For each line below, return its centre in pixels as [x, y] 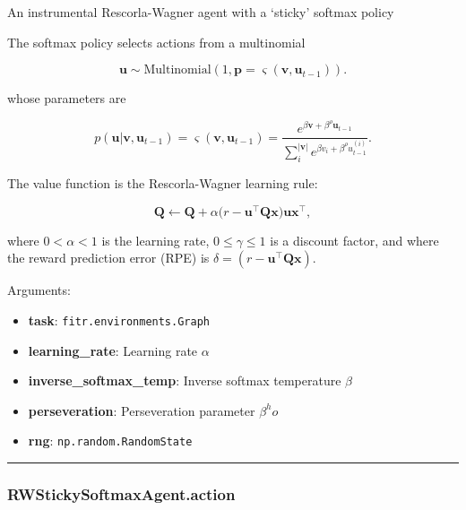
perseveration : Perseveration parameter [142, 410]
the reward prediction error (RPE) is [108, 258]
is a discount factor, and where [354, 240]
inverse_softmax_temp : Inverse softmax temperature [185, 380]
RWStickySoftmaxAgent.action [121, 494]
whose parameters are [67, 98]
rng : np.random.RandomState [110, 441]
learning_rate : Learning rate [113, 350]
